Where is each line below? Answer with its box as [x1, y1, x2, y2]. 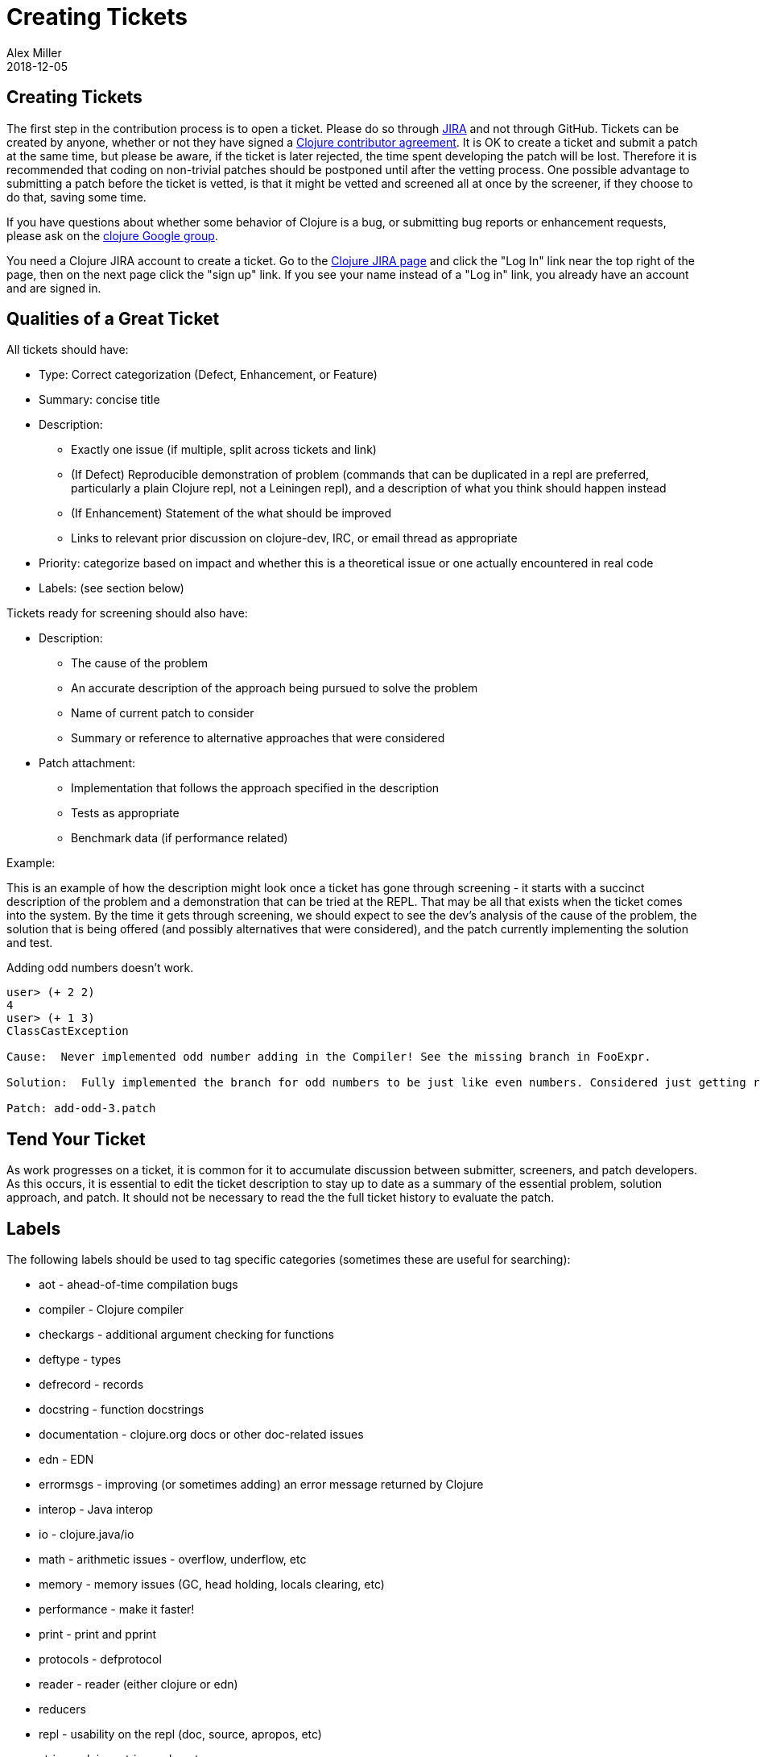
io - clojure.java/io [39, 1527, 134, 1542]
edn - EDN [39, 1452, 94, 1467]
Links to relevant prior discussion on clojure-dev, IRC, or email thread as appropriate [71, 531, 518, 546]
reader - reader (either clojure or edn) [39, 1677, 238, 1692]
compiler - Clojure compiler [39, 1302, 184, 1317]
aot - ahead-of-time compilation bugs [39, 1277, 238, 1292]
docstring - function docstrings [39, 1402, 204, 1417]
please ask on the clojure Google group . [6, 228, 218, 243]
